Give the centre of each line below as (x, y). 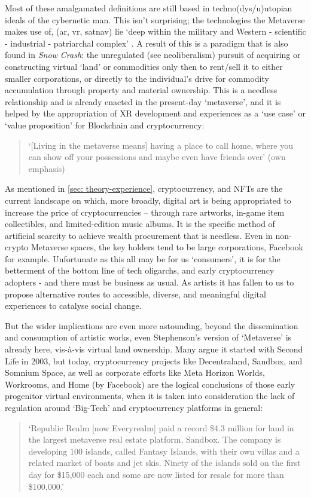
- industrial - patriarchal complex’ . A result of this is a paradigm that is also (147, 43)
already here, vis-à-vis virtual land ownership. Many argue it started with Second (154, 349)
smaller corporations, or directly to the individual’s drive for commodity (137, 78)
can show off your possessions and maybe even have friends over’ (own (157, 157)
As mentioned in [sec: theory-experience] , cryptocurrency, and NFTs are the (144, 188)
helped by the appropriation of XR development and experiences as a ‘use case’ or (155, 113)
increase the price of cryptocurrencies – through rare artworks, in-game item (145, 212)
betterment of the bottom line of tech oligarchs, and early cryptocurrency (140, 270)
